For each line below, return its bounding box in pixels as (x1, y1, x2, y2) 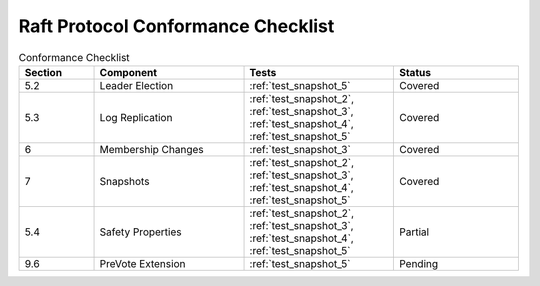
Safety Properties (99, 225, 182, 239)
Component (99, 65, 158, 79)
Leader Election (99, 78, 174, 92)
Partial (398, 225, 430, 239)
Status (398, 65, 432, 79)
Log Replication (99, 110, 173, 124)
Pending (398, 256, 439, 270)
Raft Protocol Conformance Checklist (18, 15, 335, 37)
